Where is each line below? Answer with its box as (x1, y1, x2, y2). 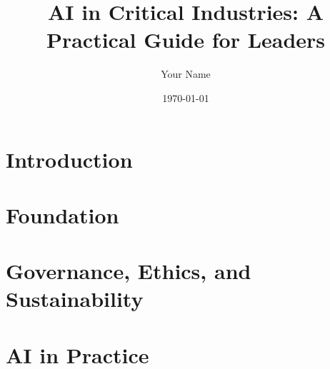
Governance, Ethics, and (6, 256, 251, 285)
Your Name (161, 66, 211, 81)
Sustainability (6, 284, 144, 313)
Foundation (6, 200, 119, 229)
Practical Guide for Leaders (46, 25, 326, 54)
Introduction (6, 144, 133, 173)
